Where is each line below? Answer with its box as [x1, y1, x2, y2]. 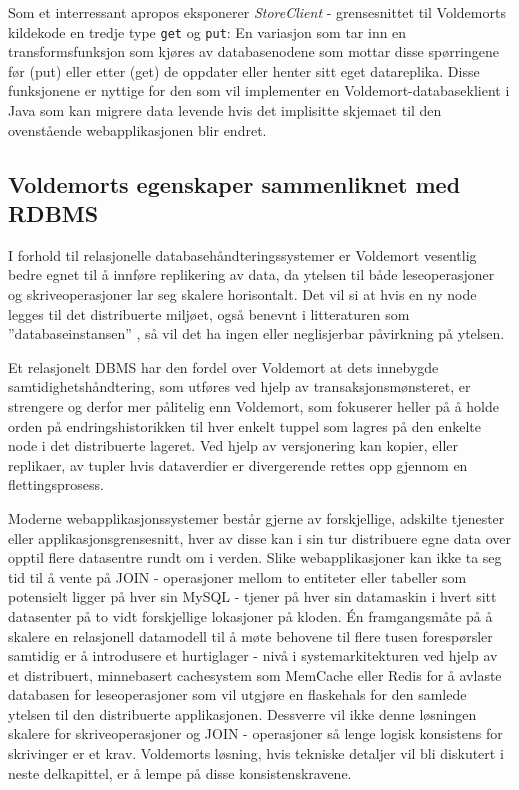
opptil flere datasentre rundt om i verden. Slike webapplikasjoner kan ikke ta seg [8, 547, 502, 568]
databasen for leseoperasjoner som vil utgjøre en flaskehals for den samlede [8, 684, 467, 705]
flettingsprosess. [8, 474, 105, 495]
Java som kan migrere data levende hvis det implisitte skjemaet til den [8, 100, 442, 121]
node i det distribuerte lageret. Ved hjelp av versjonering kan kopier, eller [8, 435, 459, 456]
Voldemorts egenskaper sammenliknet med [8, 168, 461, 199]
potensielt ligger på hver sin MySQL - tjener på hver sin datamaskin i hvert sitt [8, 586, 497, 607]
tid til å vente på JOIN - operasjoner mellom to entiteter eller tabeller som [8, 566, 467, 587]
